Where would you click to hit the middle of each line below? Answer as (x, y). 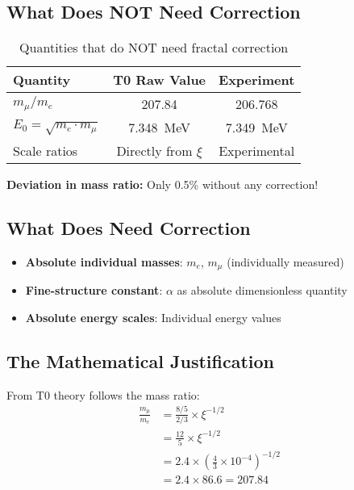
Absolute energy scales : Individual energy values (153, 318)
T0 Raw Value (160, 80)
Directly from (154, 151)
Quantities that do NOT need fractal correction (154, 48)
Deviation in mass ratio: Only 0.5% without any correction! (162, 184)
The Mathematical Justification (141, 361)
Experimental (257, 151)
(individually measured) (285, 262)
